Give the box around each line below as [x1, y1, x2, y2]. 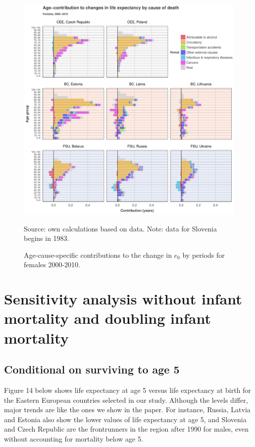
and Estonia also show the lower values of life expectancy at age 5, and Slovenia [4, 414, 247, 424]
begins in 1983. [24, 233, 69, 243]
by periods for [182, 249, 225, 260]
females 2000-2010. [24, 259, 81, 270]
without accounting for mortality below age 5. [4, 433, 143, 444]
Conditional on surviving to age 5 [4, 362, 180, 377]
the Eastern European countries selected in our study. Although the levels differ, [4, 394, 248, 405]
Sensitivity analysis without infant [4, 289, 242, 309]
